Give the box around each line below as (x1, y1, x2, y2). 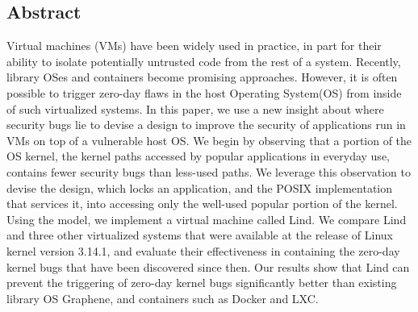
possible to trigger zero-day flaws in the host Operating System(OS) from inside (6, 84, 402, 101)
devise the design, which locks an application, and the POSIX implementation (6, 179, 393, 196)
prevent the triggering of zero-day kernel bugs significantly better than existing (6, 274, 397, 291)
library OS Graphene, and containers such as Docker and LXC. (6, 289, 319, 306)
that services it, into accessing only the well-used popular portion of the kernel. (6, 195, 398, 212)
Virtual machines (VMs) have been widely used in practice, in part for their (6, 37, 382, 54)
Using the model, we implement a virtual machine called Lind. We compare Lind (6, 210, 407, 227)
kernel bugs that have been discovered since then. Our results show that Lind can (6, 258, 410, 275)
